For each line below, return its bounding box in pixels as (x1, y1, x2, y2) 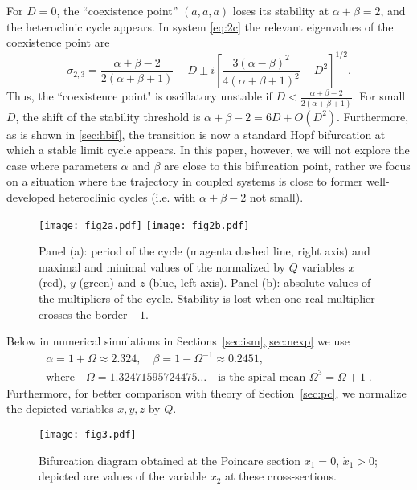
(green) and (79, 274, 137, 291)
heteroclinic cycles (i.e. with (58, 188, 196, 205)
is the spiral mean (218, 371, 306, 383)
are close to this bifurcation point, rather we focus (164, 157, 411, 174)
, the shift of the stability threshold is (15, 108, 201, 125)
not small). (249, 188, 304, 205)
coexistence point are (6, 34, 110, 51)
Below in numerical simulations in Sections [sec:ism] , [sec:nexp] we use (6, 333, 350, 349)
